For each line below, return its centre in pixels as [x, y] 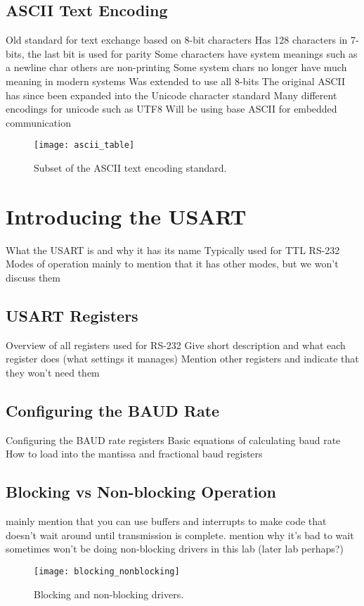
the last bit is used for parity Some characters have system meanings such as [193, 53]
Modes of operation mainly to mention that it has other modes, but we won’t [172, 264]
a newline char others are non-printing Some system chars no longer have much [176, 67]
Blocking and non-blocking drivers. [109, 594]
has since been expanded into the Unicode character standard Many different [171, 95]
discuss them [33, 277]
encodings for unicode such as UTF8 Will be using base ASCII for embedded [171, 109]
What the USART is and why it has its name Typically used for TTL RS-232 [173, 250]
